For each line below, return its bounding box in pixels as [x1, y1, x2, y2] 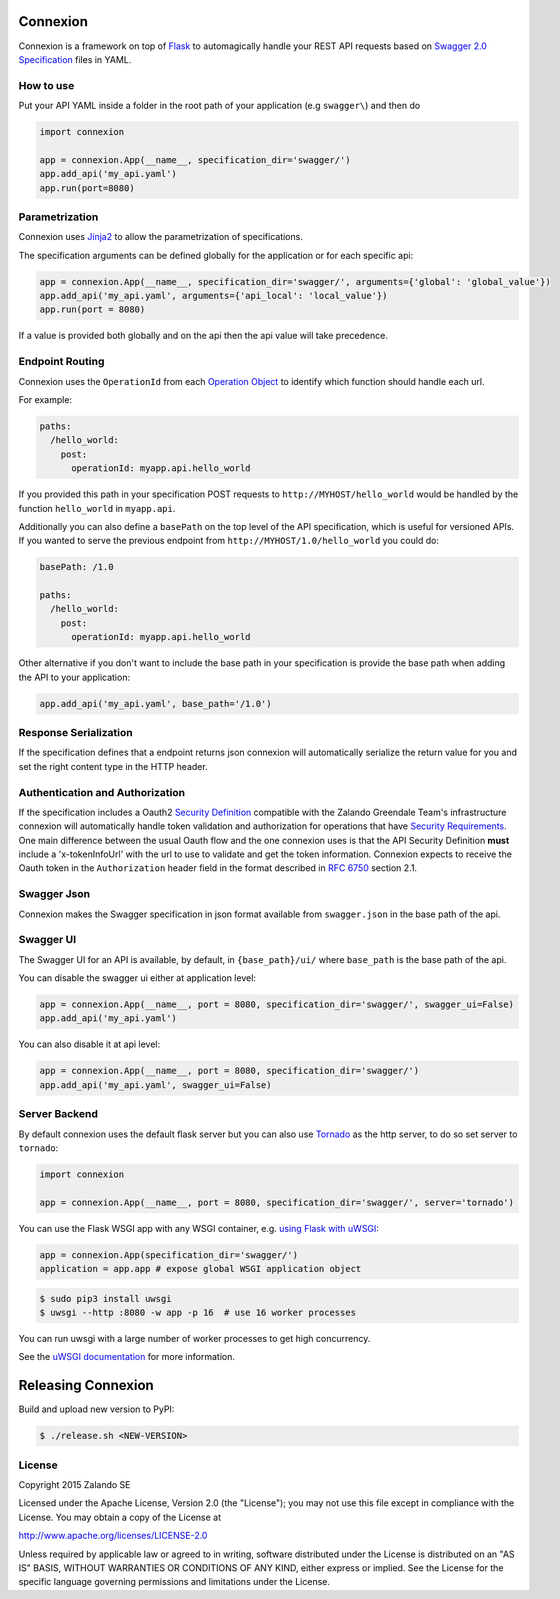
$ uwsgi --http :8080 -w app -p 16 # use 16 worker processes [39, 1307, 357, 1319]
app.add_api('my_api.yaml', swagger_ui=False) [39, 1079, 272, 1090]
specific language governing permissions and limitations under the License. [18, 1576, 330, 1588]
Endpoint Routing [18, 355, 105, 369]
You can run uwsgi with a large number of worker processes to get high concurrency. [18, 1333, 371, 1345]
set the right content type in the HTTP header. [18, 760, 209, 772]
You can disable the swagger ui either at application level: [18, 972, 257, 984]
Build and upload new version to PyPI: [18, 1403, 175, 1415]
